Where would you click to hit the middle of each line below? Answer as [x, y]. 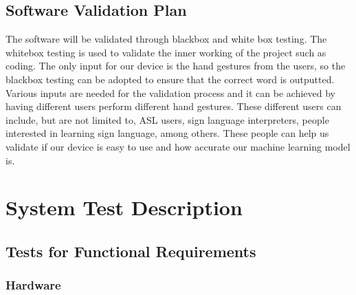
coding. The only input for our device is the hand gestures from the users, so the [176, 66]
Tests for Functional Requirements [131, 251]
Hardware [33, 285]
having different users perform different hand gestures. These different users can [174, 106]
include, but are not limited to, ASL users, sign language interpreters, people [167, 119]
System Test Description [124, 207]
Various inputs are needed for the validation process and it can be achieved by [170, 92]
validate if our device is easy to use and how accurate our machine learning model [178, 146]
